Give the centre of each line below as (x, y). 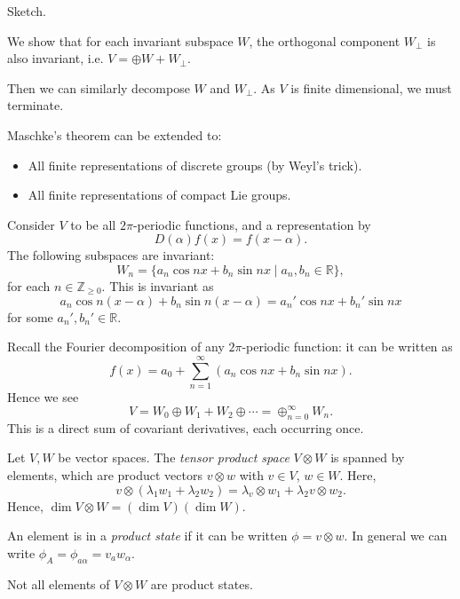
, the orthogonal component (325, 40)
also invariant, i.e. (56, 58)
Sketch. (27, 11)
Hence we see (43, 396)
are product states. (202, 583)
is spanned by (368, 457)
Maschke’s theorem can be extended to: (115, 134)
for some (30, 316)
